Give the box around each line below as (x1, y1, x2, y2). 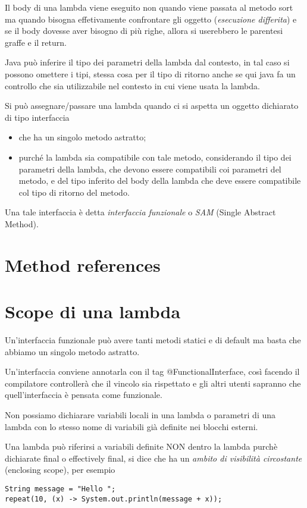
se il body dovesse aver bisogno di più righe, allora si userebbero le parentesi (5, 24, 283, 37)
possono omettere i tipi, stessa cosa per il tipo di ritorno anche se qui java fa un (5, 67, 296, 80)
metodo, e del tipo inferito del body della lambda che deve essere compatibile (18, 174, 301, 187)
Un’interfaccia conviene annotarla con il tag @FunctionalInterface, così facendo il (5, 365, 300, 378)
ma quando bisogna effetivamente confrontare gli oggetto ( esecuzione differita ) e (5, 12, 297, 25)
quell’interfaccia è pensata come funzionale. (5, 388, 162, 401)
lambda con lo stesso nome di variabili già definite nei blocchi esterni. (5, 420, 258, 432)
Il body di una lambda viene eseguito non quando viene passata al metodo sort (5, 1, 293, 13)
